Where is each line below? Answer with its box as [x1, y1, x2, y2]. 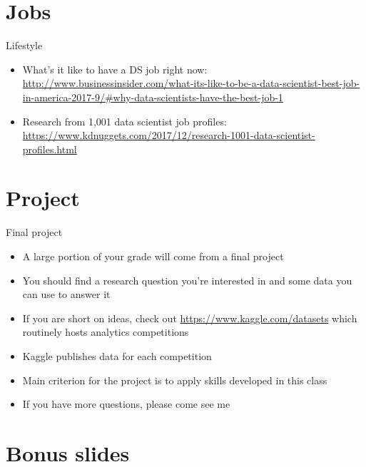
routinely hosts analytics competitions [22, 324, 189, 339]
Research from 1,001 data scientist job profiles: [22, 113, 227, 128]
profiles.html [22, 141, 77, 156]
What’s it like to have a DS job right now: [22, 61, 208, 76]
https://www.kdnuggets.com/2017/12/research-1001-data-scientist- [22, 128, 315, 143]
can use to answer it [22, 287, 111, 302]
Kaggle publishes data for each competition [22, 348, 212, 363]
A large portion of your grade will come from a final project [22, 249, 284, 263]
